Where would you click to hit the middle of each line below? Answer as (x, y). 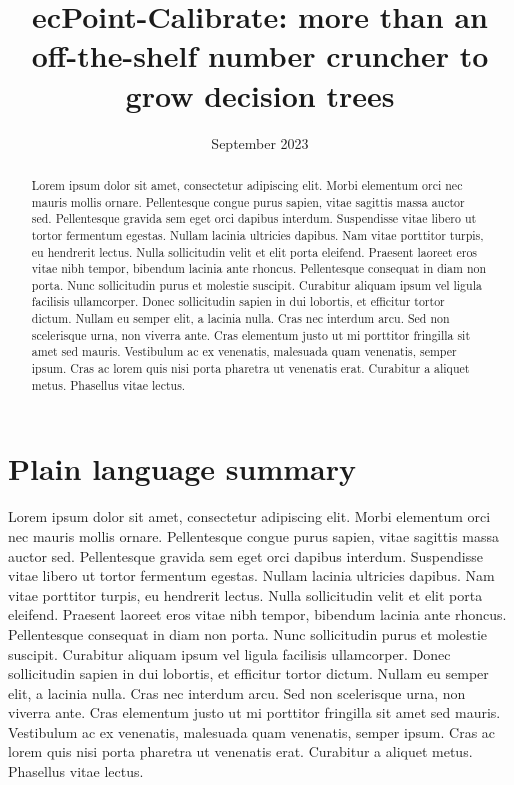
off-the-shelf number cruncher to (260, 55)
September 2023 (260, 142)
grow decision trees (260, 94)
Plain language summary (182, 468)
